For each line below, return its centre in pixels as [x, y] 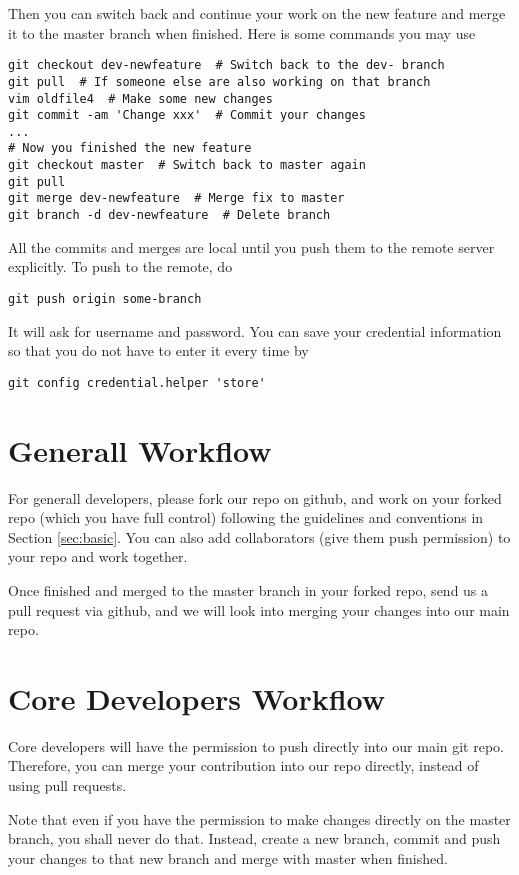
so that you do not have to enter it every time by [158, 350]
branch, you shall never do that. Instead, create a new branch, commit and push [254, 838]
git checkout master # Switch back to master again [187, 165]
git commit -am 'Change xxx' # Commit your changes [187, 115]
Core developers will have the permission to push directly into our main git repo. [256, 745]
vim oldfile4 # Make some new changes [140, 98]
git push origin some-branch [105, 298]
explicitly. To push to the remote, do [120, 266]
